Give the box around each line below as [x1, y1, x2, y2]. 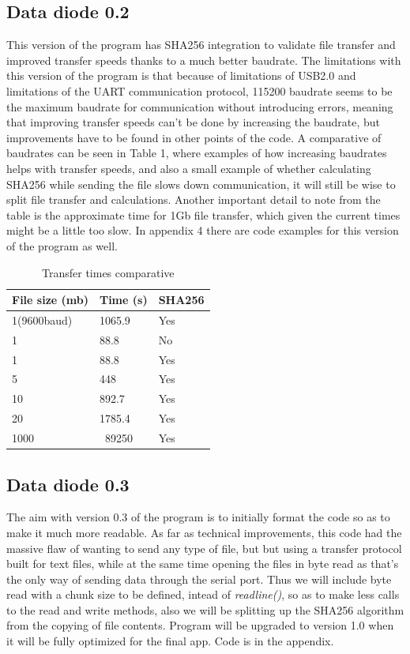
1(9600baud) [12, 311, 73, 328]
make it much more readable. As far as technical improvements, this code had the [6, 524, 402, 540]
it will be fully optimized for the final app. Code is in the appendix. [6, 633, 334, 649]
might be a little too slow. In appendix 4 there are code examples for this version [6, 222, 399, 239]
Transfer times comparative [42, 264, 175, 280]
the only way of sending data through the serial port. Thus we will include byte [6, 570, 392, 587]
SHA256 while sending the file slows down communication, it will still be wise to [6, 175, 396, 192]
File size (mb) [12, 291, 88, 308]
